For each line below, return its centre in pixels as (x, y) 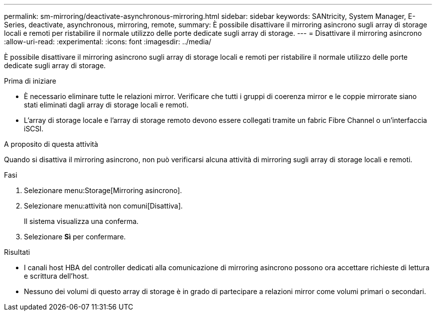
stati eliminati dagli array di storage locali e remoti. (106, 105)
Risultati (17, 252)
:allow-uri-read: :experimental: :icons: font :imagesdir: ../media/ (108, 42)
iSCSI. (34, 129)
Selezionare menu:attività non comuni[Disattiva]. (104, 206)
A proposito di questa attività (51, 144)
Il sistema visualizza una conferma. (81, 221)
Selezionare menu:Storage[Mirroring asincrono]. (103, 190)
